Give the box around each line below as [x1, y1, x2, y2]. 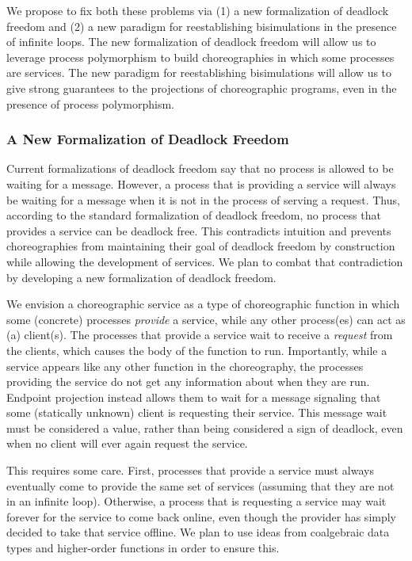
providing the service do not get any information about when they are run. [6, 373, 370, 390]
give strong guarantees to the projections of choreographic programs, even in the [6, 79, 397, 96]
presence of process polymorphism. [6, 95, 174, 112]
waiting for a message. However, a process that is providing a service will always [6, 175, 396, 192]
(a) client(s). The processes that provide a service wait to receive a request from [6, 326, 393, 343]
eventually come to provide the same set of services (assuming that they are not [6, 477, 395, 494]
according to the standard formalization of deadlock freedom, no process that [6, 207, 381, 223]
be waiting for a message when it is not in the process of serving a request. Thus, [6, 191, 400, 208]
